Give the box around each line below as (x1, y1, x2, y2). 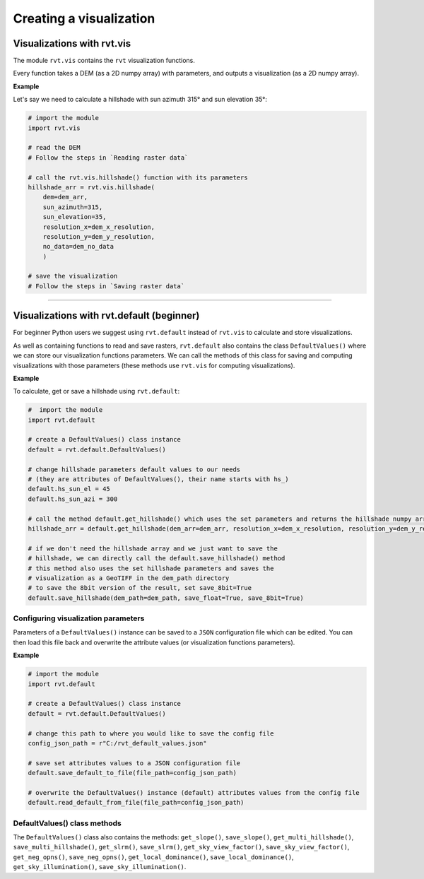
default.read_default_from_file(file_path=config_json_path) (28, 798, 245, 807)
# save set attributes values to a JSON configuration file (28, 759, 241, 767)
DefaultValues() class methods (13, 818, 122, 828)
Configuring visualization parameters (13, 613, 145, 623)
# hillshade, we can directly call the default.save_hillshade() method (28, 555, 285, 562)
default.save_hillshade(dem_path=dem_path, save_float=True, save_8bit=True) (28, 594, 304, 602)
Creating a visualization (13, 11, 155, 26)
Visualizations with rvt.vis (13, 37, 131, 49)
